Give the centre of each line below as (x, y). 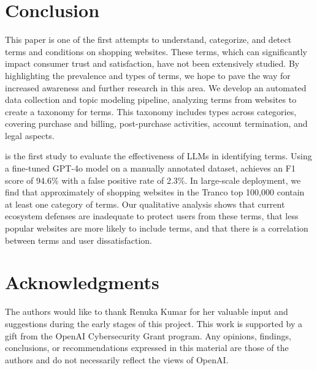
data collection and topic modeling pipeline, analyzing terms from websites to (151, 100)
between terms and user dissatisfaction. (79, 240)
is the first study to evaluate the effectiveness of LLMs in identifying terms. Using (158, 156)
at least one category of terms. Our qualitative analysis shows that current (145, 204)
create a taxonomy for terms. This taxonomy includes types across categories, (151, 111)
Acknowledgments (82, 282)
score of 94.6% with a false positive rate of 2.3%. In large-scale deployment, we (153, 180)
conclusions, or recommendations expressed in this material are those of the (147, 348)
